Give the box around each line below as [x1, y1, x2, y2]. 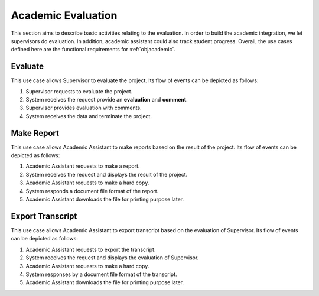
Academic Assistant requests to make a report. [25, 162, 140, 170]
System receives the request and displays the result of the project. [25, 171, 188, 178]
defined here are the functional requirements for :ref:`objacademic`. [11, 46, 175, 53]
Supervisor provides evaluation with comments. [25, 104, 142, 112]
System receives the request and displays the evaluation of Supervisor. [25, 254, 199, 261]
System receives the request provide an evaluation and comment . [25, 96, 188, 103]
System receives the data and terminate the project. [25, 112, 152, 119]
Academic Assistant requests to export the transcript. [25, 246, 156, 253]
